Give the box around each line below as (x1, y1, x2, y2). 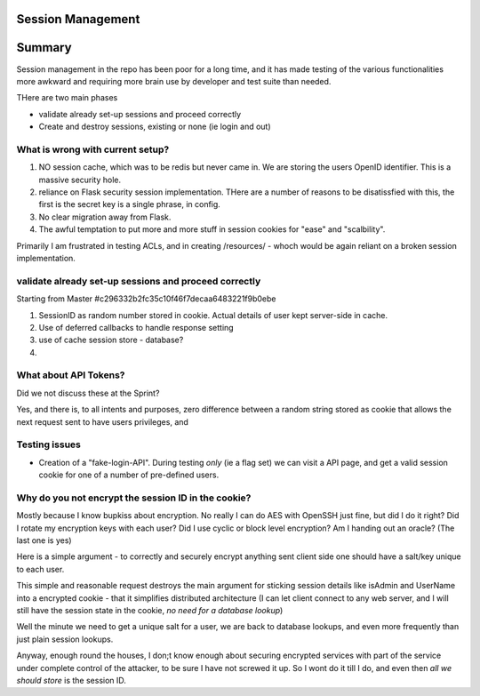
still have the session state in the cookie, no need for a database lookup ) (16, 605, 284, 615)
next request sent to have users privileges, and (16, 416, 188, 427)
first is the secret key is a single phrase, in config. (38, 199, 221, 210)
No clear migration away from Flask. (38, 212, 172, 222)
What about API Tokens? (16, 369, 125, 381)
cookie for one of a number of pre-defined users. (38, 469, 220, 480)
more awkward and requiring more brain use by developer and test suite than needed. (16, 76, 332, 86)
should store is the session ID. (16, 675, 126, 685)
